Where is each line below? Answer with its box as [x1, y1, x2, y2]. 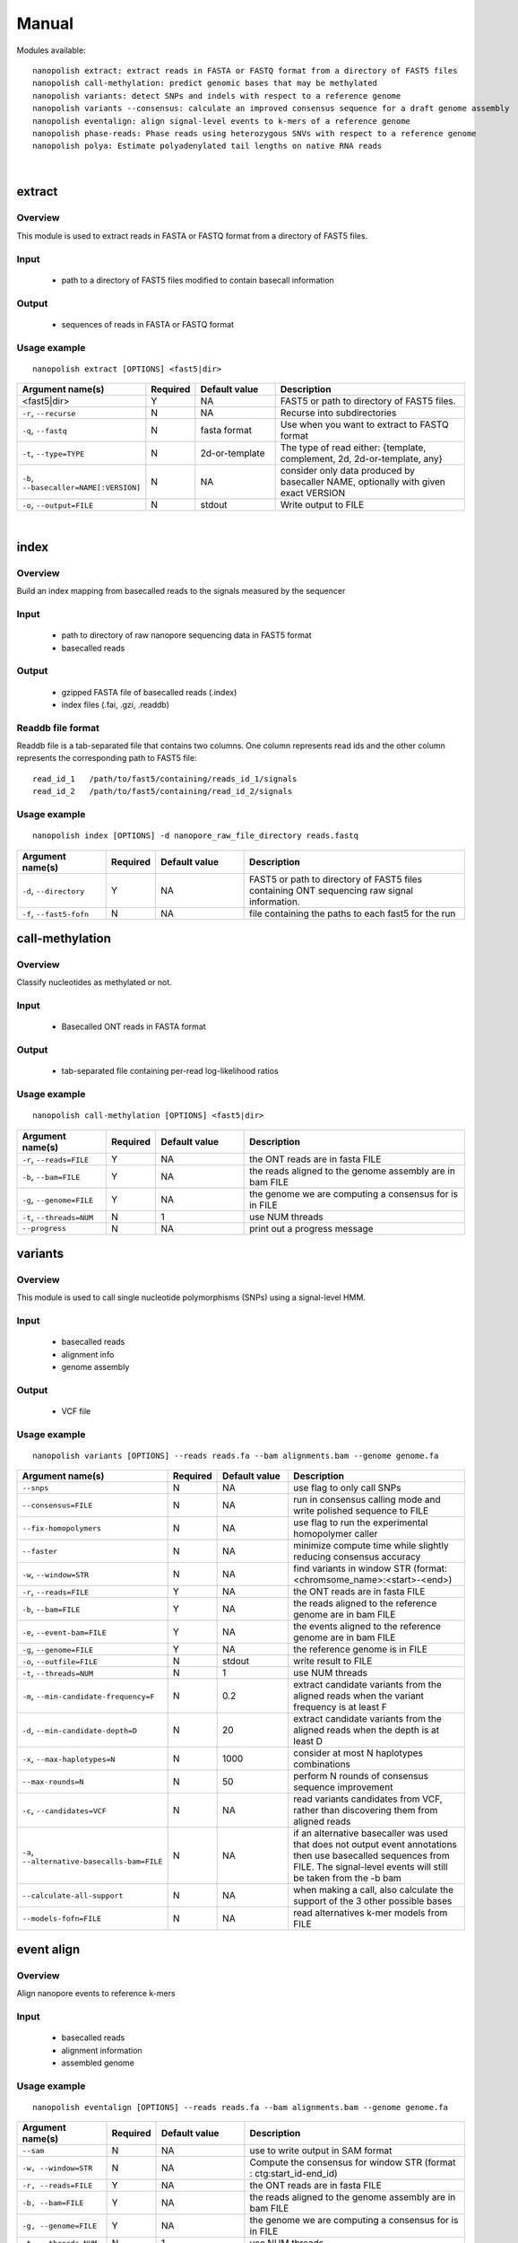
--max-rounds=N [22, 1776, 84, 1786]
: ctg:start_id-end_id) [249, 2168, 338, 2180]
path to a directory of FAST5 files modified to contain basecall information [61, 275, 335, 285]
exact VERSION [280, 487, 346, 500]
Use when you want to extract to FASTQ [280, 418, 449, 431]
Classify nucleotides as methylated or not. [16, 977, 172, 988]
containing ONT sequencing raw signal [249, 884, 414, 896]
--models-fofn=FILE [22, 1914, 102, 1924]
